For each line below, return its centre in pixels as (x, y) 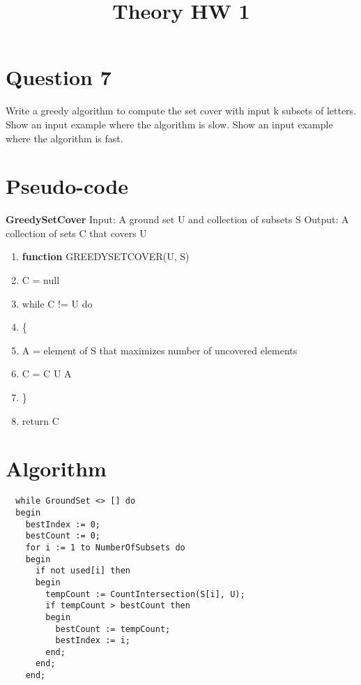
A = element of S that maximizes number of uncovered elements (160, 350)
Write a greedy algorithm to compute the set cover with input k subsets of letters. (181, 111)
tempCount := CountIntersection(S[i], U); (145, 594)
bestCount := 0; (63, 536)
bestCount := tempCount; (113, 629)
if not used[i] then (83, 571)
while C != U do (57, 303)
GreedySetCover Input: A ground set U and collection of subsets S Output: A (177, 219)
